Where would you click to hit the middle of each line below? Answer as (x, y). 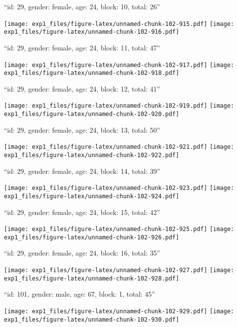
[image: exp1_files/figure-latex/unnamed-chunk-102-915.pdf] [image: (119, 24)
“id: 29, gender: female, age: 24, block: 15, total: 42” (82, 212)
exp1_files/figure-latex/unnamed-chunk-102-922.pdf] (92, 155)
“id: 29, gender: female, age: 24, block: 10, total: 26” (82, 6)
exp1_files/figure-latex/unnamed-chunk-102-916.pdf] (92, 32)
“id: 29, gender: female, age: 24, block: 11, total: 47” (82, 47)
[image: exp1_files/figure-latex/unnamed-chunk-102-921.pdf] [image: (119, 147)
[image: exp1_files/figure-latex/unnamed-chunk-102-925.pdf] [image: (119, 229)
